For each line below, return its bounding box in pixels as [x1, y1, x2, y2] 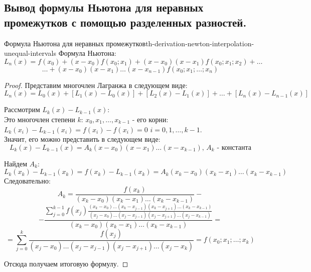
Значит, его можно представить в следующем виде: [4, 134, 161, 144]
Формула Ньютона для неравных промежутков [4, 38, 146, 48]
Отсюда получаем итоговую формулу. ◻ [4, 258, 128, 268]
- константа [217, 144, 252, 151]
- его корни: [132, 114, 169, 124]
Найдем [4, 158, 28, 168]
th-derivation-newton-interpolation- [145, 38, 254, 48]
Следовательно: [4, 175, 51, 186]
